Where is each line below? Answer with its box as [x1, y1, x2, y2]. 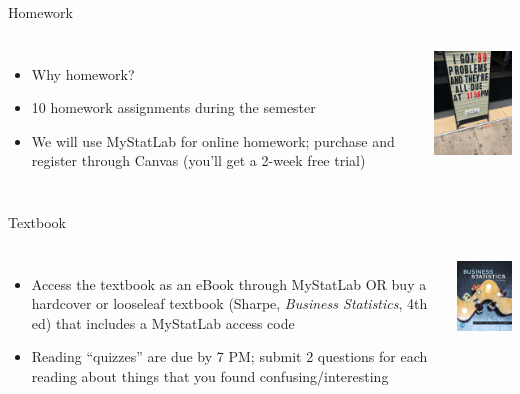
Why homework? [31, 63, 135, 84]
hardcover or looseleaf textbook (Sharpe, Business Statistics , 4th [31, 293, 428, 314]
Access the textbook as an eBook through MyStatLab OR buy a [31, 273, 427, 294]
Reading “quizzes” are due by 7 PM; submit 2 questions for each [31, 346, 428, 367]
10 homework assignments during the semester [31, 97, 316, 118]
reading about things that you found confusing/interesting [31, 365, 389, 386]
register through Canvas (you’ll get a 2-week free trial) [31, 150, 366, 171]
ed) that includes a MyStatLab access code [31, 312, 295, 333]
